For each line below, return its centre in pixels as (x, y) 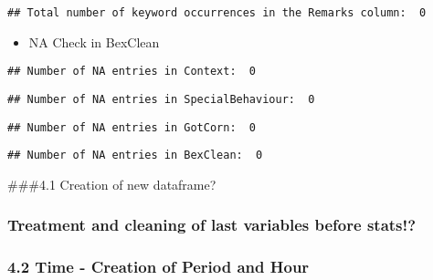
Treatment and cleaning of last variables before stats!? (212, 225)
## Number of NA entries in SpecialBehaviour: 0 (161, 99)
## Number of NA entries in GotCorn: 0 (132, 127)
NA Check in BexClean (94, 41)
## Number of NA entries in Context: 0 (132, 72)
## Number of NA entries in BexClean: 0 (135, 156)
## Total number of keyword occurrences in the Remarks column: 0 (217, 13)
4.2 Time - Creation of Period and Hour (158, 267)
